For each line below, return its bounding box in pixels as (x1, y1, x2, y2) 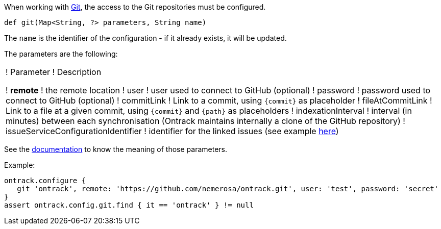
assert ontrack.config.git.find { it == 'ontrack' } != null (4, 201, 254, 209)
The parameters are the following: (4, 49, 118, 58)
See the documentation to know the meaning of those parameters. (4, 145, 228, 154)
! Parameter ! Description (6, 67, 102, 77)
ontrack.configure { (4, 176, 86, 185)
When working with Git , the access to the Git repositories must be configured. (4, 3, 266, 11)
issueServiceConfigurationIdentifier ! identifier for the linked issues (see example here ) (6, 126, 339, 136)
